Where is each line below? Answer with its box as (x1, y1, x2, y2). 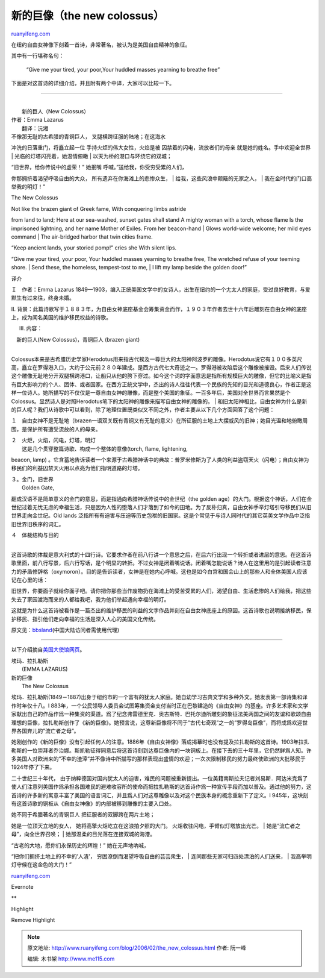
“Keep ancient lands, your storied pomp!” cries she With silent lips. (11, 244, 177, 251)
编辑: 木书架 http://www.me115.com (27, 955, 115, 962)
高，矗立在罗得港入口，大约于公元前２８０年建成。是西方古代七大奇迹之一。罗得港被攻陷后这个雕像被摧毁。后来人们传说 (11, 364, 312, 371)
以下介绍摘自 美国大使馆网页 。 (11, 646, 85, 653)
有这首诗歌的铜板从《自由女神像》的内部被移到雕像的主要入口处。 (11, 800, 175, 807)
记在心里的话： (11, 576, 48, 584)
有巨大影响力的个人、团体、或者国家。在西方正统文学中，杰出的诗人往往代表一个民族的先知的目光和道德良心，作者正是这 (11, 380, 312, 388)
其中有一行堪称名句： (11, 52, 64, 60)
